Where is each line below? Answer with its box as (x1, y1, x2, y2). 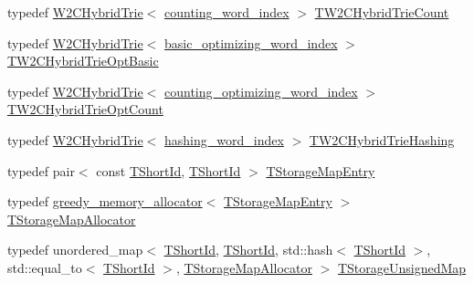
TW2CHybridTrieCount (314, 3, 449, 21)
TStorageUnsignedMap (337, 257, 467, 277)
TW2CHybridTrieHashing (309, 130, 455, 149)
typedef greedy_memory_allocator (7, 192, 203, 211)
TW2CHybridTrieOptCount (7, 100, 163, 119)
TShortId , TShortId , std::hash (163, 240, 333, 259)
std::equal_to (7, 257, 82, 277)
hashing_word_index (164, 130, 284, 149)
